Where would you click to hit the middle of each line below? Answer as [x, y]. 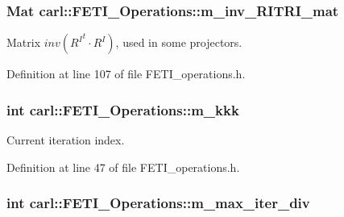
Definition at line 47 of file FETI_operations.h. [123, 167]
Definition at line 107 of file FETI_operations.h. [126, 74]
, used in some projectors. [179, 42]
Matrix [24, 42]
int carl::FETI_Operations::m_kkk [123, 109]
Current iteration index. [66, 140]
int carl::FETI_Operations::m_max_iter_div [158, 203]
